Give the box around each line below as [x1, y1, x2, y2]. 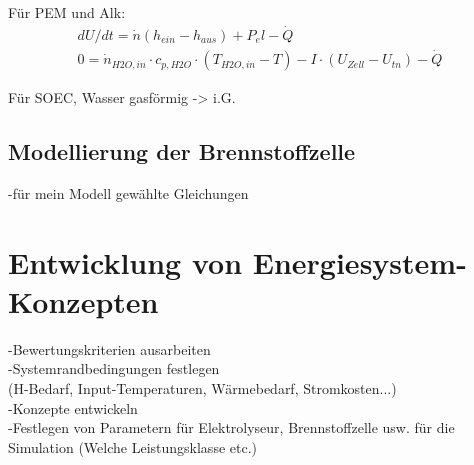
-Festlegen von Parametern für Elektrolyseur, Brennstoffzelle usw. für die [8, 417, 455, 438]
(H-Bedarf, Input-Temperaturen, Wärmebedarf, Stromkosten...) [8, 377, 397, 398]
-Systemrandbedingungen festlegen [8, 358, 220, 379]
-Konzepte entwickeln [8, 397, 138, 418]
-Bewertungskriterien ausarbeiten [8, 338, 211, 359]
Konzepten [8, 280, 159, 321]
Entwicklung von [8, 241, 243, 282]
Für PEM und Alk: [8, 2, 126, 22]
